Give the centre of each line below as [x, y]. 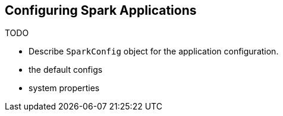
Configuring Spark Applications [101, 10]
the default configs [66, 70]
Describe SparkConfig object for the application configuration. [154, 51]
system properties [64, 88]
